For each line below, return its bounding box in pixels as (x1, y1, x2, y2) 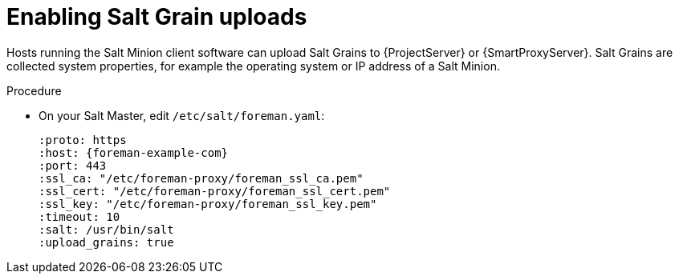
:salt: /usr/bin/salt (39, 222, 174, 236)
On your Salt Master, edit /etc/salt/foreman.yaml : (39, 108, 325, 122)
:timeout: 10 (39, 210, 120, 223)
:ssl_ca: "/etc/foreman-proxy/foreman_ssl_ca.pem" (39, 171, 364, 185)
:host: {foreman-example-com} (39, 146, 229, 159)
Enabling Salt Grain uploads (6, 3, 307, 30)
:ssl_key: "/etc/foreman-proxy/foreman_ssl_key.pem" (39, 197, 377, 210)
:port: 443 (39, 158, 107, 172)
